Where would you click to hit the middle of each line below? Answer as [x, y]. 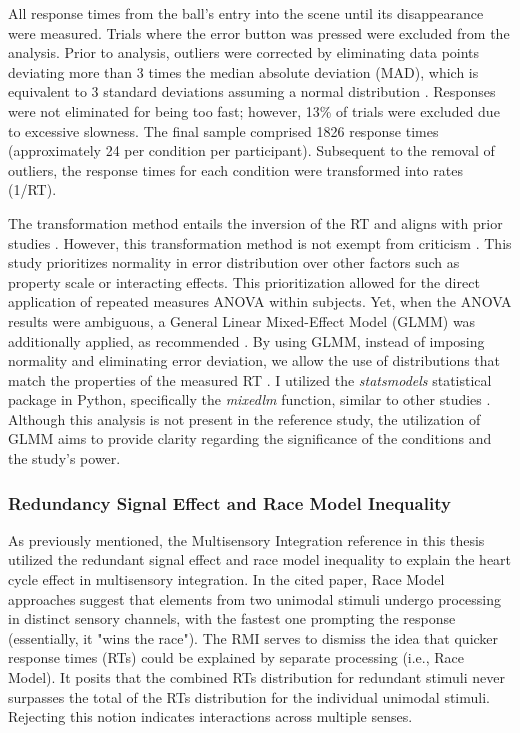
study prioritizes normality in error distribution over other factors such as [234, 262]
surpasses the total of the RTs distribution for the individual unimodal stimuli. [249, 696]
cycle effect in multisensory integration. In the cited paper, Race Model [226, 579]
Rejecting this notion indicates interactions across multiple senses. [210, 716]
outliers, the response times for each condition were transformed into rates [235, 169]
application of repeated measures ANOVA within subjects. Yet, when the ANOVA [260, 301]
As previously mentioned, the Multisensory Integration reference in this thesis [246, 539]
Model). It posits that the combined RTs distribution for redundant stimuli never [257, 677]
